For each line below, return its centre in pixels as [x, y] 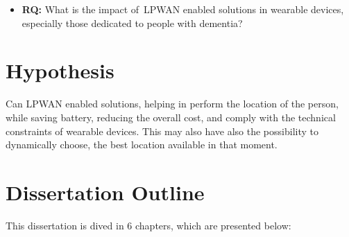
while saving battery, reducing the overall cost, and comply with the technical [171, 117]
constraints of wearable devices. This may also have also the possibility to [162, 131]
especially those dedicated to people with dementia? [132, 23]
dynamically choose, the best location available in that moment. [142, 144]
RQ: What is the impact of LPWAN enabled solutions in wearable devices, [183, 9]
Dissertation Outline [105, 192]
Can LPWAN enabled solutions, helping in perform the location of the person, [172, 104]
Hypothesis [60, 70]
